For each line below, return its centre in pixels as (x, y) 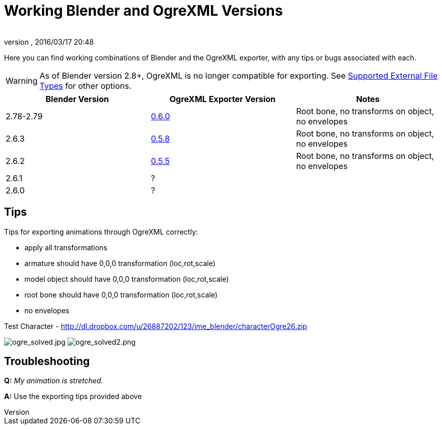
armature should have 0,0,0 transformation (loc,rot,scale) (120, 263)
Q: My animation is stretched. (54, 381)
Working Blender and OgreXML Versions (144, 11)
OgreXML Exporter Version (223, 99)
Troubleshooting (47, 361)
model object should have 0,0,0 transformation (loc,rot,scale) (127, 279)
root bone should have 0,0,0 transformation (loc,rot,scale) (121, 294)
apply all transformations (66, 247)
